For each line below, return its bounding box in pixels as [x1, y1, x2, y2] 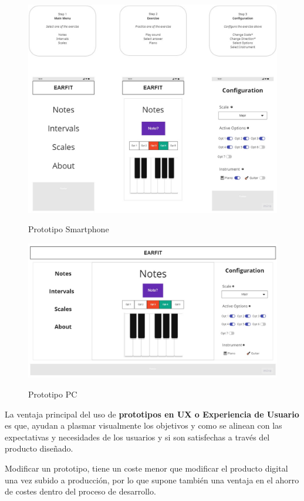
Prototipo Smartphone [28, 223, 109, 235]
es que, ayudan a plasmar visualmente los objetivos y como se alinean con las [5, 419, 282, 432]
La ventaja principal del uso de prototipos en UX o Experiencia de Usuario [5, 408, 299, 420]
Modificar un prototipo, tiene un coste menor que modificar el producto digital [5, 462, 288, 474]
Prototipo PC [28, 388, 77, 400]
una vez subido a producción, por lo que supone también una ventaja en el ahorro [5, 473, 299, 486]
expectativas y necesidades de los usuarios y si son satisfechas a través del [5, 430, 270, 443]
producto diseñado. [5, 442, 73, 455]
